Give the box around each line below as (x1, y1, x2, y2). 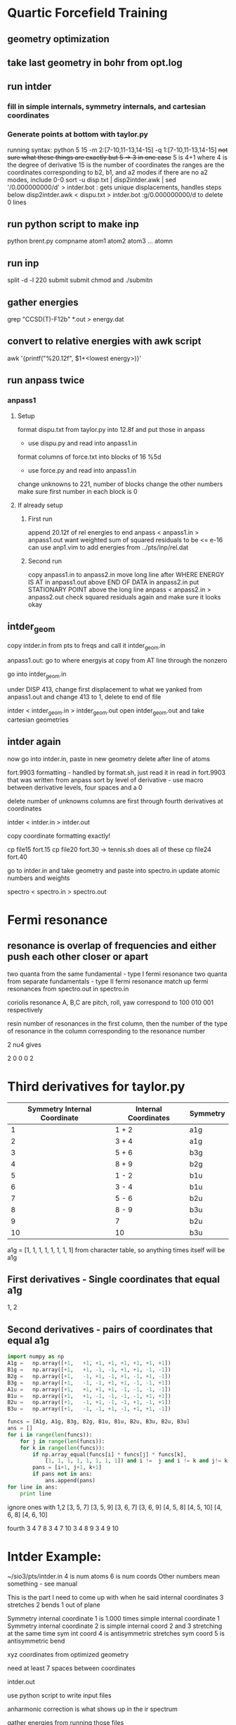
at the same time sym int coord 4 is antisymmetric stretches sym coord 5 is (7, 1629, 225, 1637)
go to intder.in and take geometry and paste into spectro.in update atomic (7, 866, 221, 874)
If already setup (17, 501, 63, 509)
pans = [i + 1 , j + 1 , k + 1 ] (32, 1464, 102, 1471)
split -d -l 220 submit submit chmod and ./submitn (7, 276, 153, 284)
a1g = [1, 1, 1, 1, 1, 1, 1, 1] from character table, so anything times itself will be (7, 1245, 225, 1254)
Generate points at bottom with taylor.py (7, 129, 149, 139)
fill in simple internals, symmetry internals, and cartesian (7, 102, 206, 112)
